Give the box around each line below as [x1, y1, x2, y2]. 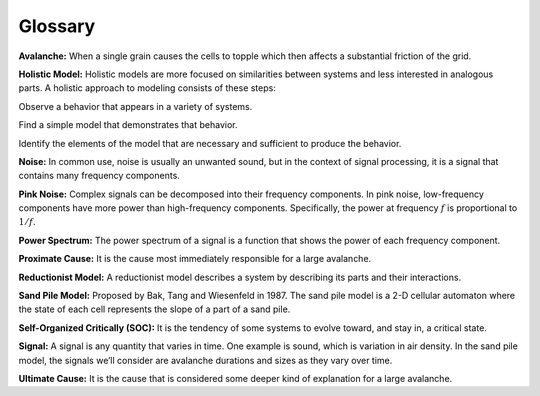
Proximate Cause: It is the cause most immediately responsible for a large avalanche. [18, 253, 372, 265]
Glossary [18, 15, 96, 37]
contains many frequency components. [18, 170, 180, 182]
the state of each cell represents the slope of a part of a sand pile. [18, 303, 291, 315]
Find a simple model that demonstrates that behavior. [18, 119, 238, 131]
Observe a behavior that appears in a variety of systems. [18, 100, 253, 112]
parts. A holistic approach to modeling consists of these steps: [18, 82, 277, 94]
